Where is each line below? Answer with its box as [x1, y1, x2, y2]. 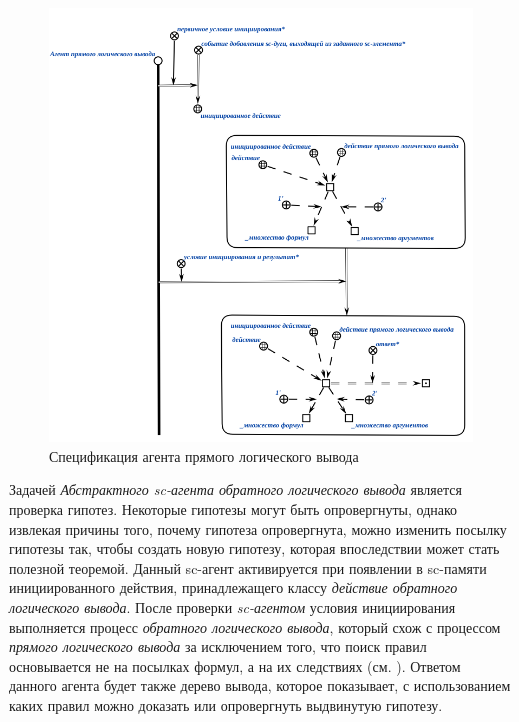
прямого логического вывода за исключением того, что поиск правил [9, 636, 427, 657]
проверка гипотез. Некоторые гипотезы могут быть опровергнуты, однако [9, 499, 458, 520]
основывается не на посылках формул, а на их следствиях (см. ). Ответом [9, 655, 461, 676]
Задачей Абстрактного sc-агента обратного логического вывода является [9, 479, 462, 500]
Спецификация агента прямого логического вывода [49, 445, 359, 466]
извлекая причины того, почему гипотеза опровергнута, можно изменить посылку [9, 518, 507, 539]
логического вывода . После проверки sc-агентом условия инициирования [9, 597, 456, 618]
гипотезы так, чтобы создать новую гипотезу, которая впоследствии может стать [9, 538, 500, 559]
